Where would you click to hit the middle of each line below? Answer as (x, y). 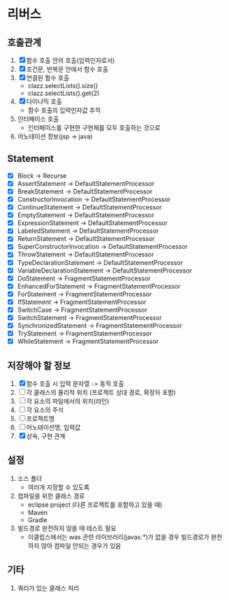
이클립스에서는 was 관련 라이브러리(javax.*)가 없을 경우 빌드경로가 (118, 537)
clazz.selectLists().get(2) (64, 93)
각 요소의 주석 (45, 410)
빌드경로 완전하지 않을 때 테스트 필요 (67, 528)
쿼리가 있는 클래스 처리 (48, 588)
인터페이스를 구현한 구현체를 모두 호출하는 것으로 (94, 128)
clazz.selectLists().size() (63, 86)
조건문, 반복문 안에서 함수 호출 (67, 69)
